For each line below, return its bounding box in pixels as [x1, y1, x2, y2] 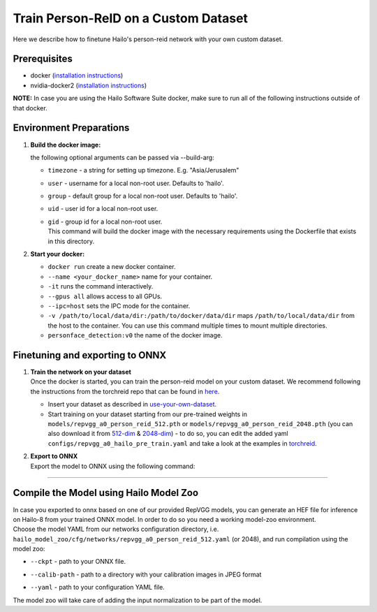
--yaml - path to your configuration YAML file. [30, 583, 165, 592]
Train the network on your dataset [30, 367, 132, 377]
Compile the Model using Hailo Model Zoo [13, 487, 199, 499]
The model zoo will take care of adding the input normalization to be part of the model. [13, 596, 263, 604]
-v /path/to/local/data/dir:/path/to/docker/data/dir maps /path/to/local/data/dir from [47, 312, 355, 320]
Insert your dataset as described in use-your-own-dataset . [47, 400, 217, 409]
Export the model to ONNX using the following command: [30, 462, 195, 470]
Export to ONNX [30, 452, 78, 460]
